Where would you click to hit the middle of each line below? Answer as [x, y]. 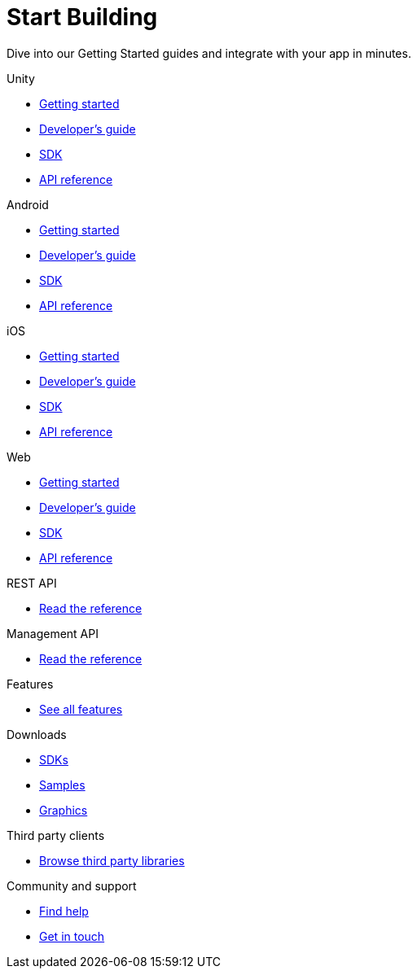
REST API [32, 583]
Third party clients [56, 835]
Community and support [72, 885]
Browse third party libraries [112, 860]
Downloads [37, 734]
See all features [81, 709]
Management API [53, 633]
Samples [62, 785]
